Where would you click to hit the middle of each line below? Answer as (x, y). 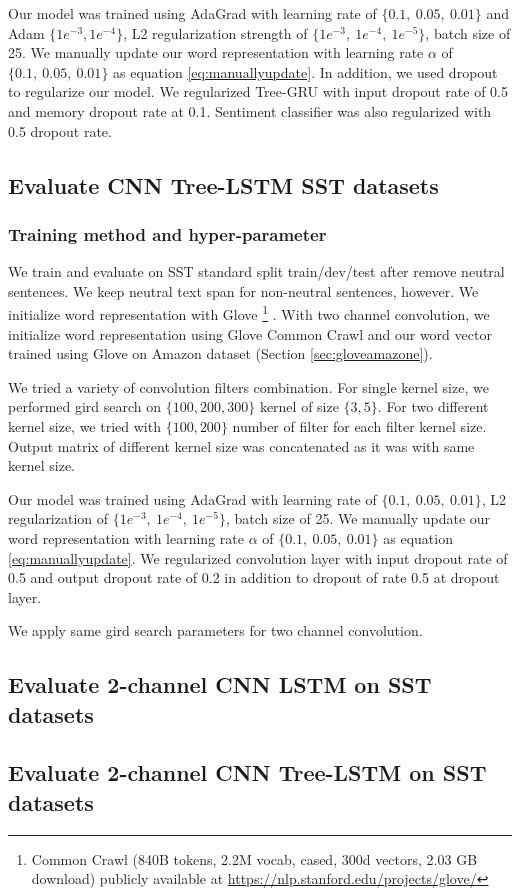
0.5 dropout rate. (60, 130)
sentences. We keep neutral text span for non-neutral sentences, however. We (243, 290)
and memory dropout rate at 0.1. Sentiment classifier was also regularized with (250, 110)
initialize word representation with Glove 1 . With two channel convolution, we (249, 312)
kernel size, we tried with (84, 425)
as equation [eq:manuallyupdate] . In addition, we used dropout (305, 71)
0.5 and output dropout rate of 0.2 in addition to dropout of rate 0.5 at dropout (254, 577)
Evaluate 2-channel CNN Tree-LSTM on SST (247, 772)
